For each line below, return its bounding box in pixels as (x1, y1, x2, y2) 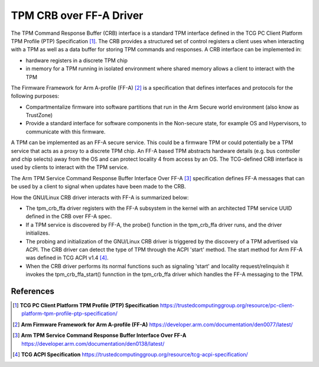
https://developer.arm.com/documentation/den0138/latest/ (21, 340, 165, 347)
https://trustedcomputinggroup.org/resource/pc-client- (159, 302, 295, 308)
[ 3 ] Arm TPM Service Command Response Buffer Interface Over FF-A (12, 332, 187, 339)
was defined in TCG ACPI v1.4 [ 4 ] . (25, 254, 109, 261)
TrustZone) (25, 112, 53, 119)
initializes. (25, 229, 50, 236)
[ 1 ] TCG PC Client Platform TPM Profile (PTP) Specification (12, 302, 159, 308)
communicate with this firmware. (25, 128, 106, 135)
